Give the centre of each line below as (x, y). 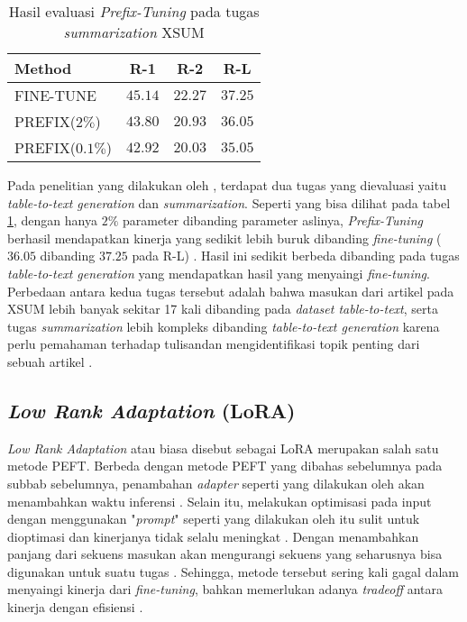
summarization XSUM (134, 32)
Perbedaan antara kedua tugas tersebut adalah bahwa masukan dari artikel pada (231, 291)
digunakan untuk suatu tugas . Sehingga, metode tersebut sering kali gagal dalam (233, 571)
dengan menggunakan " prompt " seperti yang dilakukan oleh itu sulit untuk (214, 519)
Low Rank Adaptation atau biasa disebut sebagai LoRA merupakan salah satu (223, 448)
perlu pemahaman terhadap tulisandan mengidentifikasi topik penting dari (214, 344)
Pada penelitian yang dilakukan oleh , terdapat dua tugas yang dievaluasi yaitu (227, 185)
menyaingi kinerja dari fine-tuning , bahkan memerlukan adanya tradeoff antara (225, 589)
